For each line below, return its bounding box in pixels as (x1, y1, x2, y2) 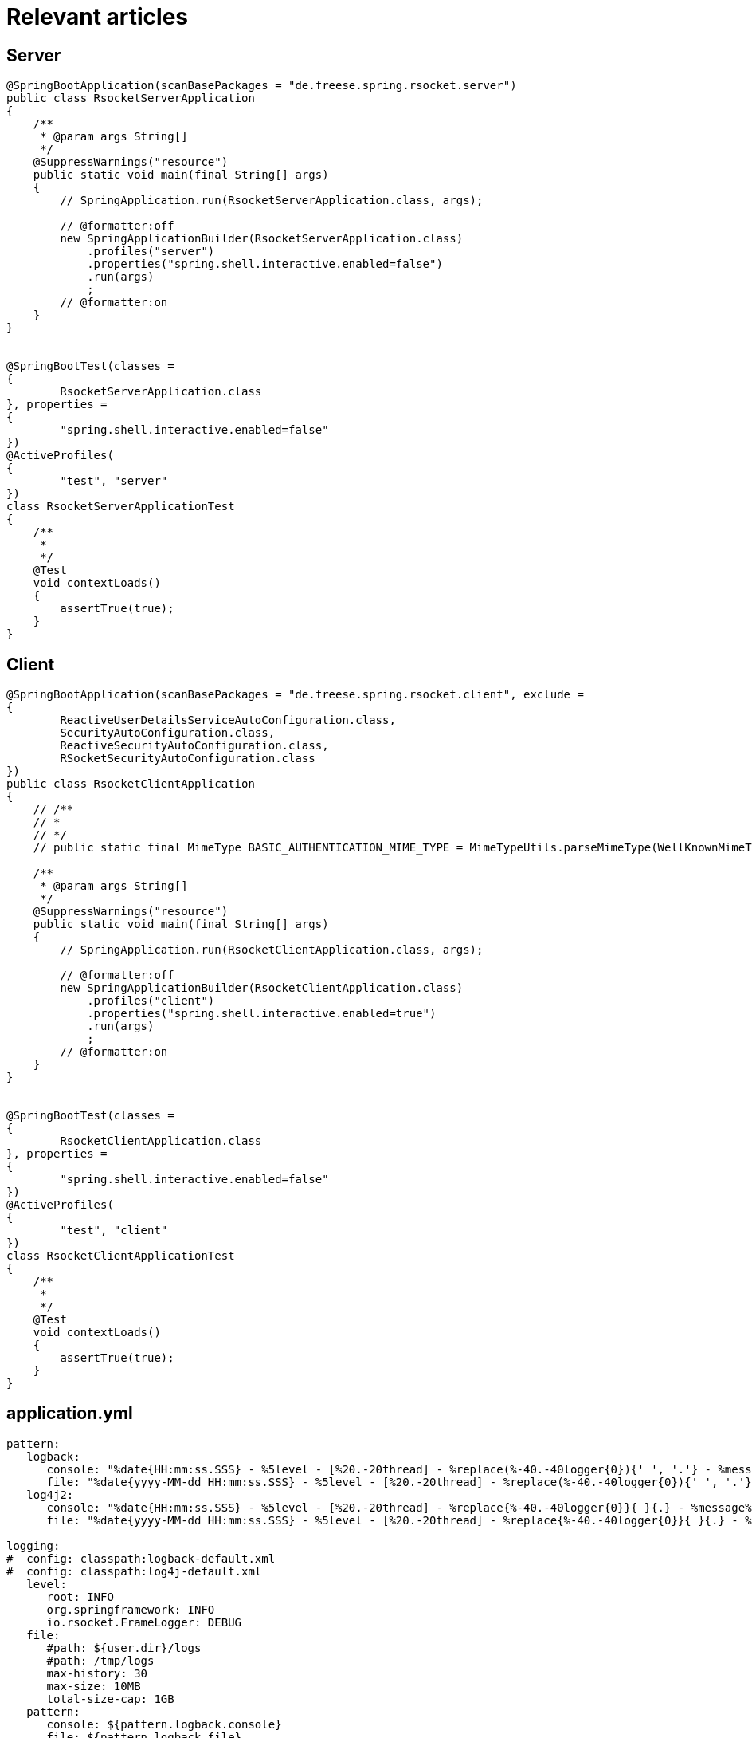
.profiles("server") (87, 245, 215, 258)
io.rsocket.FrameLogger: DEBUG (46, 1615, 242, 1629)
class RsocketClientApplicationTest (6, 1249, 235, 1263)
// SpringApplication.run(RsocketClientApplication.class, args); (60, 943, 484, 957)
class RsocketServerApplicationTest (6, 500, 235, 513)
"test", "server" (60, 474, 168, 488)
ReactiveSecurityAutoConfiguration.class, (60, 739, 329, 753)
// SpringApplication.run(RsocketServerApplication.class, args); (60, 194, 484, 207)
